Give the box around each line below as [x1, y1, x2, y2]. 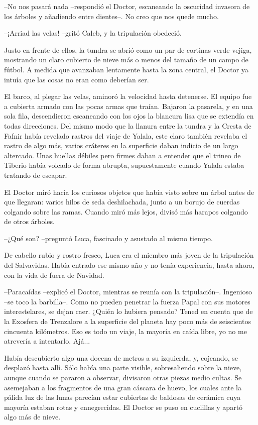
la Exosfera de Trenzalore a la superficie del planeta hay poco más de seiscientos [4, 316, 251, 327]
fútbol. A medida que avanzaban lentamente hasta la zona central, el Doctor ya [4, 64, 248, 74]
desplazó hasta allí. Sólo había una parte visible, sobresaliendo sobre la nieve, [4, 362, 242, 373]
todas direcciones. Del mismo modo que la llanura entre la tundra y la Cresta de [4, 120, 251, 131]
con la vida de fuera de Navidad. [4, 269, 104, 280]
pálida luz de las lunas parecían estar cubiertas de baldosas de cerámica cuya [4, 392, 241, 402]
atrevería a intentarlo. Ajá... [4, 336, 90, 346]
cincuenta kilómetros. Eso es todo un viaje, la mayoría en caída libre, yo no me [4, 326, 247, 336]
